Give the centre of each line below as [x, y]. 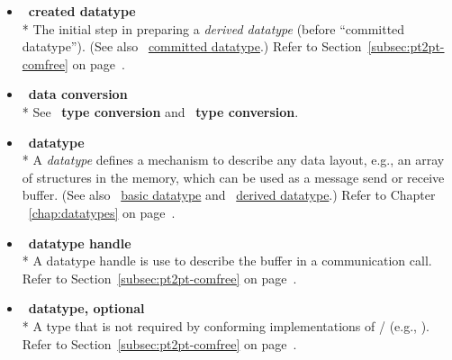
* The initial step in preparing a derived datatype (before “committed [213, 28]
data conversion [78, 94]
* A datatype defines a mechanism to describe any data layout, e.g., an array [233, 160]
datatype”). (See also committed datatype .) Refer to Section [192, 46]
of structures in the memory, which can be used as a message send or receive [233, 177]
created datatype [82, 11]
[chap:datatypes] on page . [102, 212]
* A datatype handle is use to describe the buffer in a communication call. [227, 261]
